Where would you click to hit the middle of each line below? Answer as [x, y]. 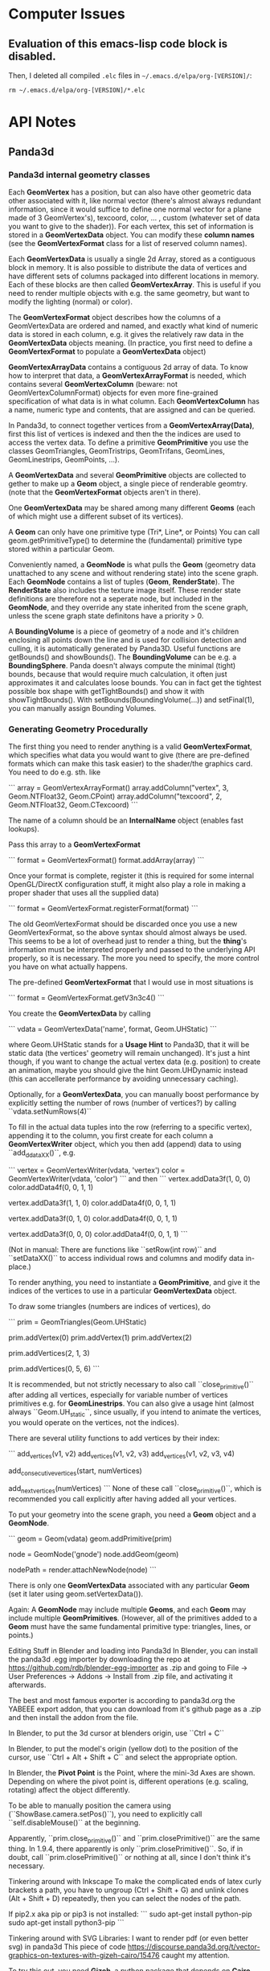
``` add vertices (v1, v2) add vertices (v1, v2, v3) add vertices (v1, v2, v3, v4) [122, 1454]
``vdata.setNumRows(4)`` [50, 1111]
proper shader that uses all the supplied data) [84, 893]
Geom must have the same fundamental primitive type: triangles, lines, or [130, 1626]
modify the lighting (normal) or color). [70, 302]
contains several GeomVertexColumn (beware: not [93, 384]
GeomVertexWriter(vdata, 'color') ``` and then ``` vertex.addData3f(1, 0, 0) [129, 1178]
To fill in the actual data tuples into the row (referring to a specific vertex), [130, 1127]
